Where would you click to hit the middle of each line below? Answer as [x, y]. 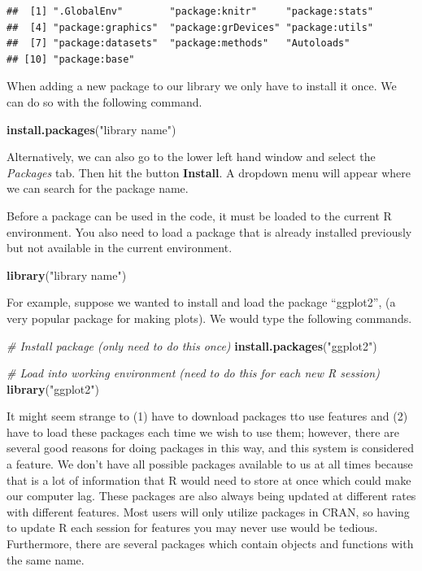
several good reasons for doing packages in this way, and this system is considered [211, 448]
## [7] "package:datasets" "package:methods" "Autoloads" [178, 44]
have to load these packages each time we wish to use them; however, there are [203, 432]
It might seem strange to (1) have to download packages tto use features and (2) [207, 416]
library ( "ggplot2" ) [53, 388]
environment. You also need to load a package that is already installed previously [209, 231]
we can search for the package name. [98, 188]
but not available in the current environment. [120, 248]
